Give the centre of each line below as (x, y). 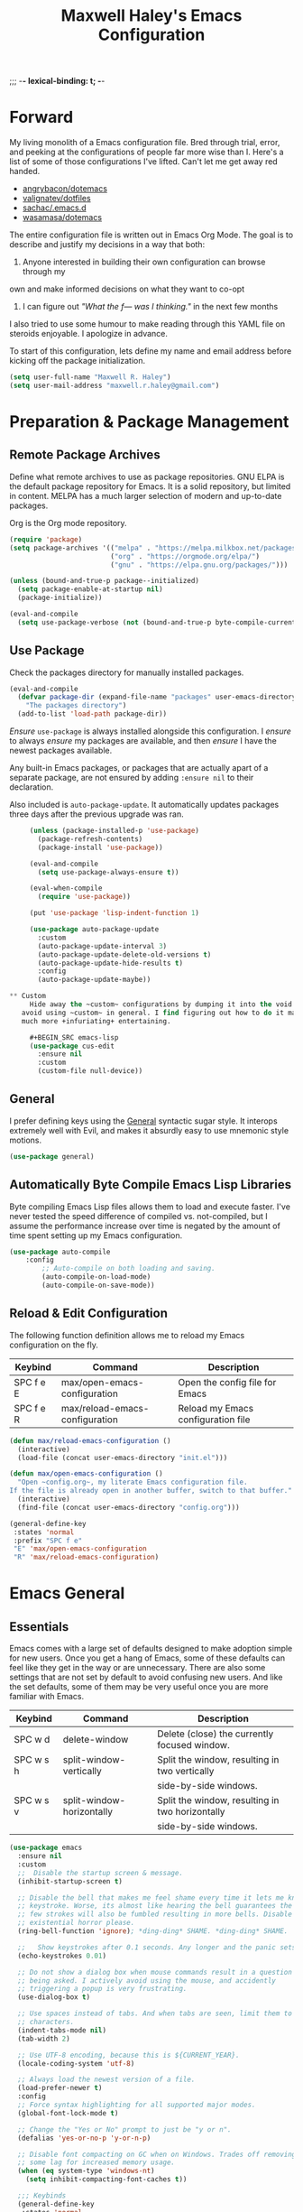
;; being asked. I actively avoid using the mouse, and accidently (147, 1981)
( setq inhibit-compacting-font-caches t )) (106, 2180)
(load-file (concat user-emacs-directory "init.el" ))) (123, 1458)
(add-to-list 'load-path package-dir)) (92, 714)
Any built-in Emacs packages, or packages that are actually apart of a (139, 768)
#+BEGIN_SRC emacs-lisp (74, 1037)
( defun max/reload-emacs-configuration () (90, 1440)
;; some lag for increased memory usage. (96, 2162)
